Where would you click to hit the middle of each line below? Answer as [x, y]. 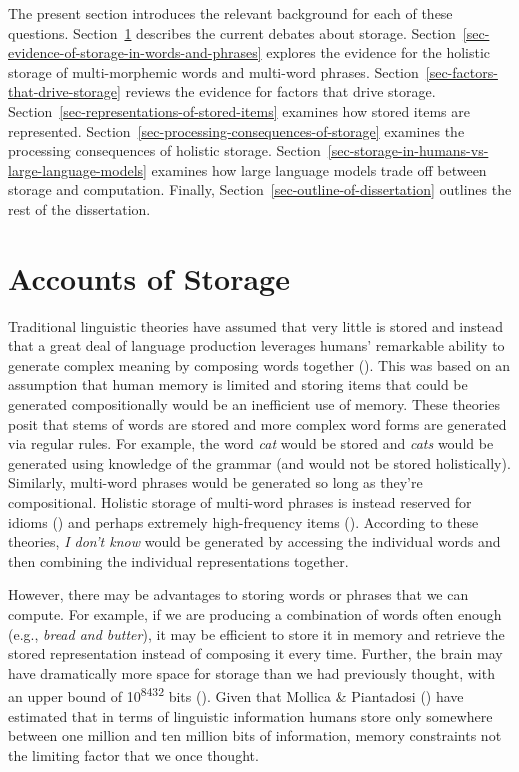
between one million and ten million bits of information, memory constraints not [255, 735]
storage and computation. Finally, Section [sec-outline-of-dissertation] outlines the [260, 189]
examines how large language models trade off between [319, 169]
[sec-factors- [461, 71]
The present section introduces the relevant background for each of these [230, 13]
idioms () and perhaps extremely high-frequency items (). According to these [243, 521]
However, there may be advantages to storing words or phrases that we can [238, 594]
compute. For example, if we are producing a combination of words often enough [255, 613]
